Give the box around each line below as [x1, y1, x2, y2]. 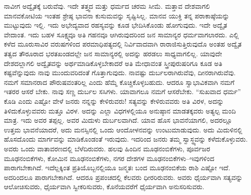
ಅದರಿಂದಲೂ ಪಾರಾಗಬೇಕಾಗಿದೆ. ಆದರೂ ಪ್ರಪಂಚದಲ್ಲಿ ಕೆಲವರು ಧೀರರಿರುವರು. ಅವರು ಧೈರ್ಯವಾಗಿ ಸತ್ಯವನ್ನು [4, 172, 243, 182]
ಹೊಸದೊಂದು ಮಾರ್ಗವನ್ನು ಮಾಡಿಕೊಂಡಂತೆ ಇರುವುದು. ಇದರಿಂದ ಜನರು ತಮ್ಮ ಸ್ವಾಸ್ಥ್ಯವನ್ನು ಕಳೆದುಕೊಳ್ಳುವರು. [4, 134, 248, 144]
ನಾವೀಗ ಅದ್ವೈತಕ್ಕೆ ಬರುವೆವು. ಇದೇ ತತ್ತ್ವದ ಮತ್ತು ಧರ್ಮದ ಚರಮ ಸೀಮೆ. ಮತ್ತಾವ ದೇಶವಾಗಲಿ [4, 1, 210, 11]
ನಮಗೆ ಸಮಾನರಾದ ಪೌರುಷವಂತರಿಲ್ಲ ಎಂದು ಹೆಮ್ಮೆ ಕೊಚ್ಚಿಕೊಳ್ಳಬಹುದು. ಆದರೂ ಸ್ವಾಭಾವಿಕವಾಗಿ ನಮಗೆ [4, 77, 234, 87]
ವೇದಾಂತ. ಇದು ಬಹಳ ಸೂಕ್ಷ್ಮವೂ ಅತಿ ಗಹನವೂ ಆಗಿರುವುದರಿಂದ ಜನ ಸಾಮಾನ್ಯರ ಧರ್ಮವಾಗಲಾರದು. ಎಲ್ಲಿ [4, 29, 239, 39]
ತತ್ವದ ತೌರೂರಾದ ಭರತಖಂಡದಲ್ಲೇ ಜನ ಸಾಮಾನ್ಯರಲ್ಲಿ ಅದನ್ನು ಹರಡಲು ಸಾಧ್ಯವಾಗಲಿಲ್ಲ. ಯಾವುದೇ [4, 48, 222, 58]
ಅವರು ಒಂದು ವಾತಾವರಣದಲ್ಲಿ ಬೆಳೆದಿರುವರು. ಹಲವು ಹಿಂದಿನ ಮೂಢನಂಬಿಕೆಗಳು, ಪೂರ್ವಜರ [4, 143, 210, 153]
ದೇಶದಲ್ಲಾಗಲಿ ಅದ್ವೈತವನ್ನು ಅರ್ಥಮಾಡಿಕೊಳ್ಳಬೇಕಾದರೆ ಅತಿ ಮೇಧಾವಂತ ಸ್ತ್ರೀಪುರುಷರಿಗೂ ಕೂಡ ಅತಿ [4, 58, 222, 68]
